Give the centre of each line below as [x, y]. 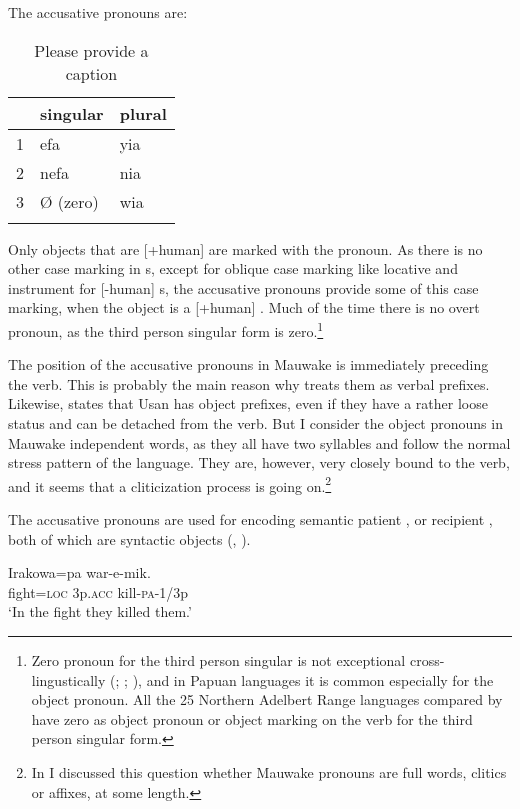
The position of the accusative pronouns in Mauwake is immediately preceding [248, 364]
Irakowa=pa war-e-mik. [79, 572]
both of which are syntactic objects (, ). [129, 538]
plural [143, 113]
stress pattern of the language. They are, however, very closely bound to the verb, [259, 462]
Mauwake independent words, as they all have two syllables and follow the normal [259, 442]
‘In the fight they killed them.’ [100, 611]
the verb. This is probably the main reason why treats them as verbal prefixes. [249, 383]
